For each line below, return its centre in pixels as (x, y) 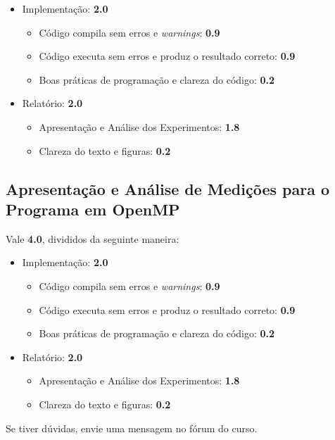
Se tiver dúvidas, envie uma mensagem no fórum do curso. (132, 428)
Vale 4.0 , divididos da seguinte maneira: (93, 238)
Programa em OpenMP (93, 209)
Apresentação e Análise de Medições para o (168, 188)
